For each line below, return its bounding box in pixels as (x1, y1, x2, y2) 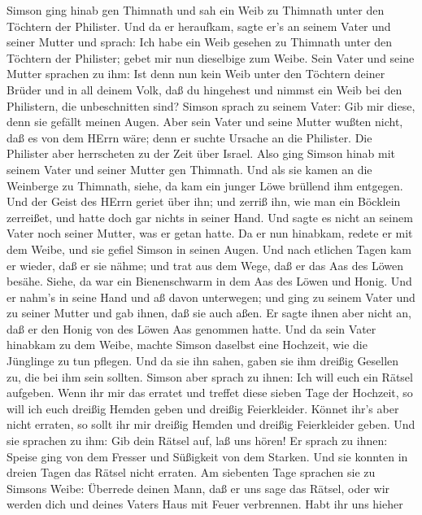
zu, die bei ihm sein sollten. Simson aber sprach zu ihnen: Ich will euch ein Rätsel (7, 368, 413, 385)
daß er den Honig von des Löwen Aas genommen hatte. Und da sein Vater (7, 320, 376, 337)
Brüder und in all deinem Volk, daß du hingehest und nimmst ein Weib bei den (7, 81, 402, 98)
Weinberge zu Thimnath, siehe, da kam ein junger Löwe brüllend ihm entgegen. (7, 177, 403, 194)
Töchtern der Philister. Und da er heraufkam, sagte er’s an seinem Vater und (7, 17, 391, 34)
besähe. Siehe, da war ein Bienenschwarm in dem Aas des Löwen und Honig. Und (7, 273, 412, 290)
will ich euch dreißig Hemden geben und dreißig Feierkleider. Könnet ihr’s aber (7, 399, 399, 417)
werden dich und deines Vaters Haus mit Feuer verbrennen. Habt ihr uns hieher (7, 495, 403, 513)
